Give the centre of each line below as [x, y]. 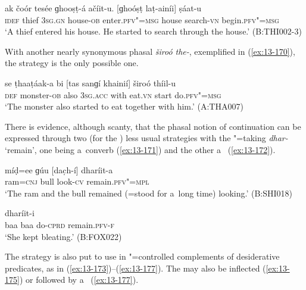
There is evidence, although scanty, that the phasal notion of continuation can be [153, 126]
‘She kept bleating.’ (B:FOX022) [63, 236]
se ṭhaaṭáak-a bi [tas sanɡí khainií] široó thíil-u [90, 82]
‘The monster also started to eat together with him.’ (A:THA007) [124, 106]
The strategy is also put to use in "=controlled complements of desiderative [142, 256]
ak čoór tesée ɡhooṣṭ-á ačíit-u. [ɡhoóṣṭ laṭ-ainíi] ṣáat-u [103, 8]
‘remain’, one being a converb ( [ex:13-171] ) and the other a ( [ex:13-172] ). [140, 149]
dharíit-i [20, 213]
